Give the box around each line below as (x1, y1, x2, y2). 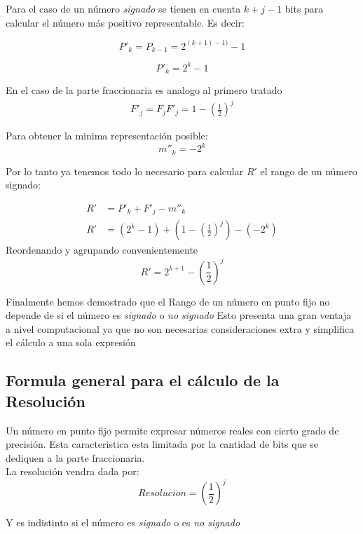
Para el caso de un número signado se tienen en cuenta (6, 1, 241, 15)
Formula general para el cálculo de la (6, 369, 280, 391)
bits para (285, 1, 324, 15)
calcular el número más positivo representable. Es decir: (6, 15, 245, 29)
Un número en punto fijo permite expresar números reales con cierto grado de (6, 423, 339, 437)
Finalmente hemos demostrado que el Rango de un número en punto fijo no (6, 294, 330, 308)
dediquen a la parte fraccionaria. (6, 450, 145, 465)
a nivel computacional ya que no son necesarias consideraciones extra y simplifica (6, 321, 355, 336)
